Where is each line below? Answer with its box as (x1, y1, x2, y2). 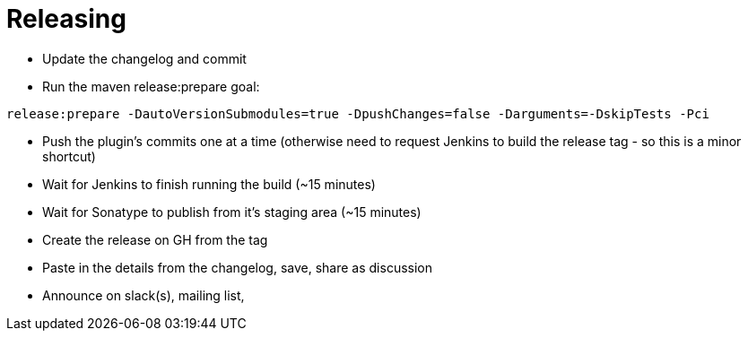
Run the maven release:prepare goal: (42, 78, 260, 94)
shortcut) (42, 148, 96, 164)
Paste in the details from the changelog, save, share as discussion (42, 259, 433, 275)
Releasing (6, 4, 126, 34)
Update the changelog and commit (42, 50, 247, 66)
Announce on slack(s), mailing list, (42, 287, 245, 303)
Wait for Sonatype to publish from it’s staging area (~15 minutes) (42, 204, 422, 220)
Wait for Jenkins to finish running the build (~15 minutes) (42, 176, 376, 192)
